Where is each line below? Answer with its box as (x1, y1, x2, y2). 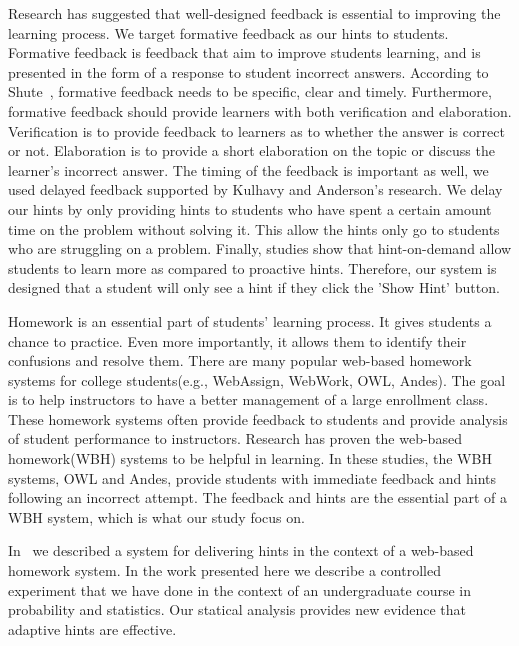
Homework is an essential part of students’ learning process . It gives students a (8, 310, 492, 331)
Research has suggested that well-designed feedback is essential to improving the (8, 3, 501, 23)
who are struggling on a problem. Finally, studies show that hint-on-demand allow (8, 238, 512, 259)
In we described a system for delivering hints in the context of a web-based (8, 540, 474, 561)
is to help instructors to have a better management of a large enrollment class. (8, 389, 489, 410)
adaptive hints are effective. (8, 618, 177, 639)
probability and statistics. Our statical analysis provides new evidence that (8, 599, 467, 620)
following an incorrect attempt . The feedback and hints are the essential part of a (8, 487, 507, 508)
